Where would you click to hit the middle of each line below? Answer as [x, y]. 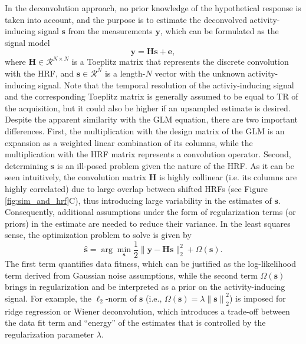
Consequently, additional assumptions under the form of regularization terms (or [150, 212]
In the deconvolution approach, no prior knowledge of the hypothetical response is [153, 8]
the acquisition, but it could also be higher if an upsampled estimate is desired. [148, 107]
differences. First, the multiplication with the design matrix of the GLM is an [145, 130]
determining [27, 165]
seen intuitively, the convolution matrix [76, 177]
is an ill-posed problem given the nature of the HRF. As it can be [175, 165]
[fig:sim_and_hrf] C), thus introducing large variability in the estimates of [138, 200]
